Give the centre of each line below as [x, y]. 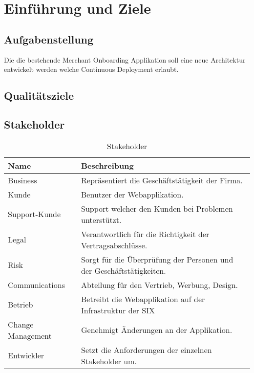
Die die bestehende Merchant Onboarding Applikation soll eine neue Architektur [125, 59]
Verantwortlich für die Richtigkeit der [145, 234]
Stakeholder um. [109, 361]
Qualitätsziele [39, 96]
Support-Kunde [34, 214]
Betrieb [21, 305]
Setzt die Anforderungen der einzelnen [147, 350]
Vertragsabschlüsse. [114, 245]
